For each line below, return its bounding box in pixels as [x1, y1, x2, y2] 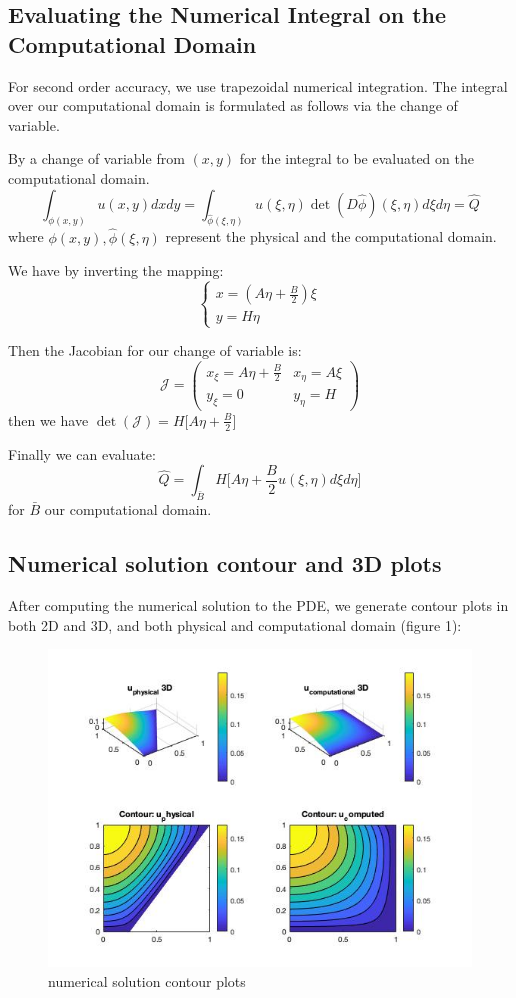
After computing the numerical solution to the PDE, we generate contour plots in [8, 594, 509, 615]
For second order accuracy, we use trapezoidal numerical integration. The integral [8, 75, 508, 96]
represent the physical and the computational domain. [165, 226, 497, 247]
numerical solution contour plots [48, 970, 246, 991]
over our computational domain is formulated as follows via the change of [8, 95, 458, 116]
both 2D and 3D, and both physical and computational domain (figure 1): [8, 614, 462, 635]
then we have [8, 409, 89, 430]
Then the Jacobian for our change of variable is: [8, 340, 302, 361]
